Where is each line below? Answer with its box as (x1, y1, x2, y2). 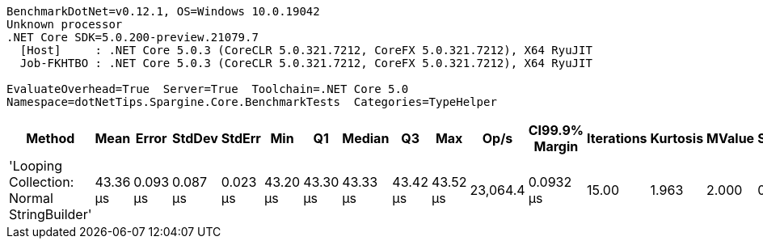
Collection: (9, 174, 74, 190)
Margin (533, 138, 579, 154)
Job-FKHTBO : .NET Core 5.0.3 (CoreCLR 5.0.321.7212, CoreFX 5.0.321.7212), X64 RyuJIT (19, 57, 592, 70)
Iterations (587, 130, 647, 146)
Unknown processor (6, 18, 123, 31)
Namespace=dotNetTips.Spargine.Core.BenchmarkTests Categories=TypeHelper (6, 95, 497, 108)
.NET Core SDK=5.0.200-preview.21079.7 (6, 31, 259, 44)
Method (26, 130, 75, 146)
